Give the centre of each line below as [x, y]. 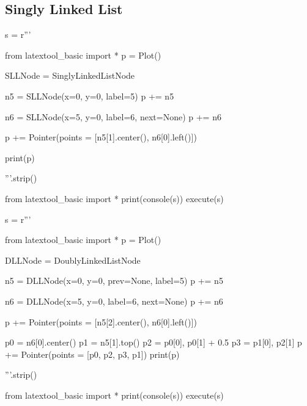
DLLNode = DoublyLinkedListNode [73, 260]
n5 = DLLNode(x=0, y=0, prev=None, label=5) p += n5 [114, 281]
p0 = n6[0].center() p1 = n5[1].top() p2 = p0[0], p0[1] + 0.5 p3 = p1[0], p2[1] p [153, 342]
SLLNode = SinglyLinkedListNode [70, 75]
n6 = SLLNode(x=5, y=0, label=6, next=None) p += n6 [113, 116]
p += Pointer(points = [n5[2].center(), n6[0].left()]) [101, 321]
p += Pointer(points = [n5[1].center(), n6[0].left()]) [101, 137]
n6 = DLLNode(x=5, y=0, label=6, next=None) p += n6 [114, 301]
